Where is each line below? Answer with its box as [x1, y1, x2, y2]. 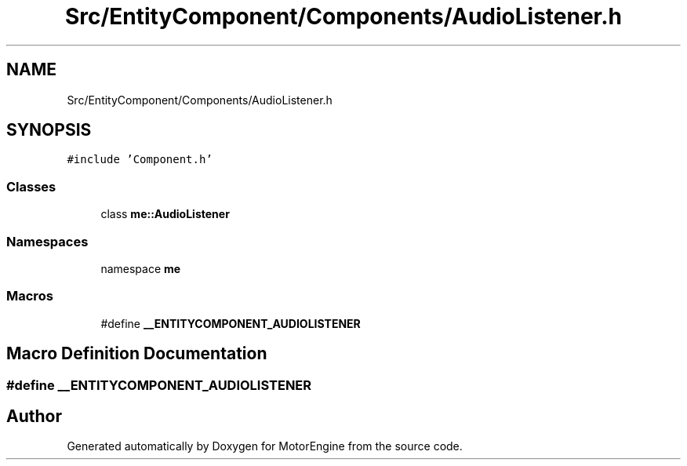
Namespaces [6, 233, 89, 249]
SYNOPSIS [6, 120, 92, 140]
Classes [6, 178, 56, 195]
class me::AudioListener [100, 207, 230, 221]
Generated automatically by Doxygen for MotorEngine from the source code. [67, 439, 463, 453]
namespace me [100, 261, 181, 275]
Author [6, 406, 62, 426]
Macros [6, 288, 53, 304]
